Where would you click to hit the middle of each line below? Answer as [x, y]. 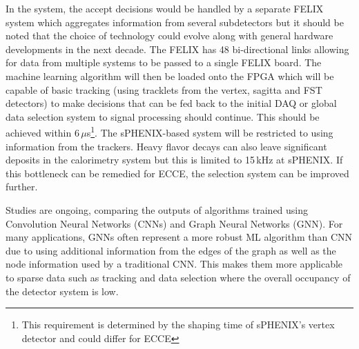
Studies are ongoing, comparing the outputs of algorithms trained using [157, 209]
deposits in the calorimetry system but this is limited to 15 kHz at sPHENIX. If [174, 160]
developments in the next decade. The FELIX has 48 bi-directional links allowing [177, 49]
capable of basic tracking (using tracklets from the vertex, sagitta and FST [164, 89]
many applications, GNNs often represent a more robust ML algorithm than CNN [179, 237]
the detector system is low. [62, 291]
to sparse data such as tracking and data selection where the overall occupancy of [178, 277]
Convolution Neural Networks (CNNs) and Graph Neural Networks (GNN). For [174, 223]
